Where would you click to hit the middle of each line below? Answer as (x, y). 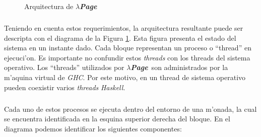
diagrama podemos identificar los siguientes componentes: (93, 128)
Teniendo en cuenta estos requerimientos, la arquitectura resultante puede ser (124, 27)
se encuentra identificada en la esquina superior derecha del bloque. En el (117, 119)
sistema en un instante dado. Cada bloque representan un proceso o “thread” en (128, 48)
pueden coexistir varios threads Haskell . (65, 87)
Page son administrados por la (179, 67)
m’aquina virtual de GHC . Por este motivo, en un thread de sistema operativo (125, 77)
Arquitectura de (49, 6)
